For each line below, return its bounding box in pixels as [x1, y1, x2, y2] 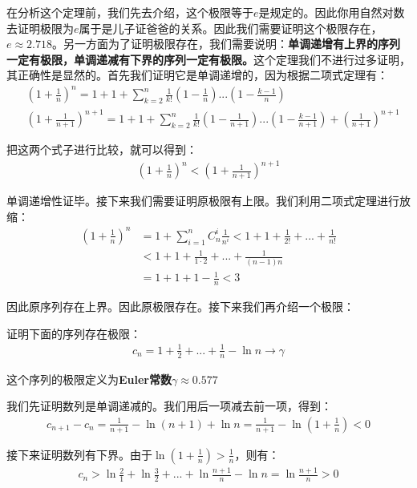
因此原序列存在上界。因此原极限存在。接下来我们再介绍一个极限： [6, 298, 354, 315]
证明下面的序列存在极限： [6, 325, 141, 341]
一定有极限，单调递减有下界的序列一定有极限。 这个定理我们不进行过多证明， [6, 50, 411, 67]
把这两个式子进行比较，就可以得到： [6, 141, 197, 158]
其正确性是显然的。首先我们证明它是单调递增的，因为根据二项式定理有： [6, 67, 388, 83]
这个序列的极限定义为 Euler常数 [6, 370, 172, 387]
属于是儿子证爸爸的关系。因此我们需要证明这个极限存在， [79, 19, 383, 36]
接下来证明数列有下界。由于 [6, 446, 152, 462]
